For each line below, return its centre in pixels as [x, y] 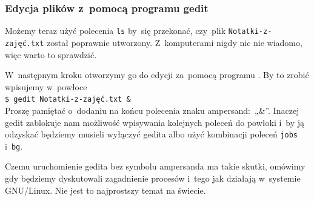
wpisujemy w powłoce [46, 86]
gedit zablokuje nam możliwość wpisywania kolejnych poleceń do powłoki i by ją [155, 122]
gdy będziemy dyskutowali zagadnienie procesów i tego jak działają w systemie [153, 178]
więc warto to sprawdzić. [51, 54]
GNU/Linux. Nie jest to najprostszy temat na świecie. [105, 190]
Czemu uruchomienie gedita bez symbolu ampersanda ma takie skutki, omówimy [155, 166]
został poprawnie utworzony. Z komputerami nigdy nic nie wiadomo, [175, 42]
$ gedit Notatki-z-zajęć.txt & [68, 100]
